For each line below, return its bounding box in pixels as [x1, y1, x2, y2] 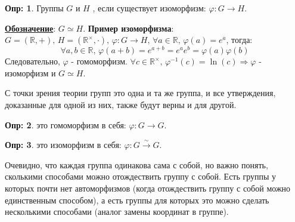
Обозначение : [5, 21, 56, 34]
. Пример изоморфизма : [83, 21, 174, 34]
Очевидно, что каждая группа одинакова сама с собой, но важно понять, [5, 158, 268, 171]
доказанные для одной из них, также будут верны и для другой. [5, 98, 237, 111]
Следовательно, [5, 55, 60, 67]
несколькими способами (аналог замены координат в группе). [5, 205, 229, 218]
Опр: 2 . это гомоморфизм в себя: [5, 118, 126, 131]
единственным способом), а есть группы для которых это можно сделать [5, 193, 269, 206]
